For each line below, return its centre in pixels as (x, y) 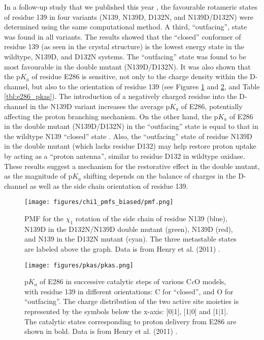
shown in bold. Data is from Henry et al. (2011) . (101, 331)
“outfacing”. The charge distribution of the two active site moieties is (131, 301)
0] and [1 (205, 311)
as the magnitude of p (38, 176)
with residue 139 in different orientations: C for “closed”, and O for (129, 291)
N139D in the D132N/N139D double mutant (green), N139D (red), (129, 229)
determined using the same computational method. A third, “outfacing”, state (126, 27)
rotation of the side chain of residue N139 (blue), (151, 218)
